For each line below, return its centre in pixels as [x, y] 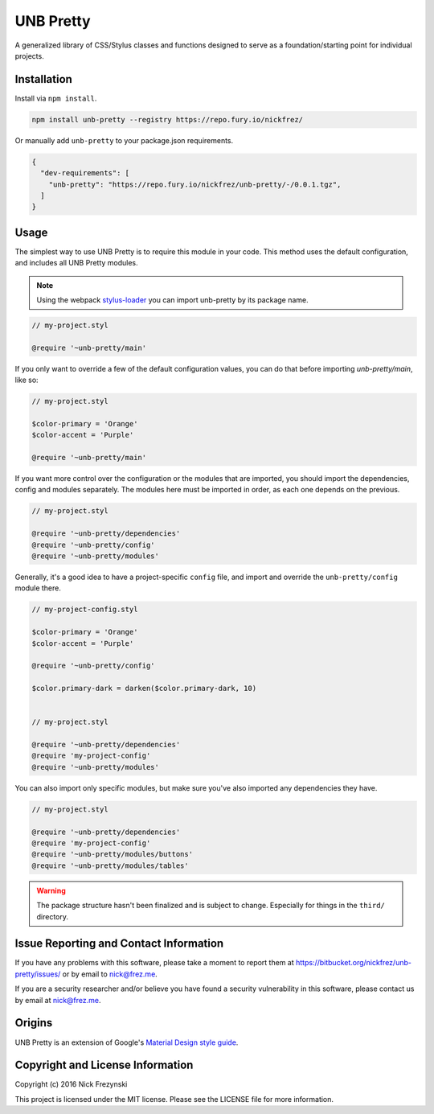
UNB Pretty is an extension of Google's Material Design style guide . [127, 1042]
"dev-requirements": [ [85, 173]
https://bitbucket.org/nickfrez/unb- [353, 963]
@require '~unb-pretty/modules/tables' [110, 865]
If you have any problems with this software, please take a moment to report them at [155, 963]
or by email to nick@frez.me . [110, 974]
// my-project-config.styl [85, 610]
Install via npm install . [56, 98]
